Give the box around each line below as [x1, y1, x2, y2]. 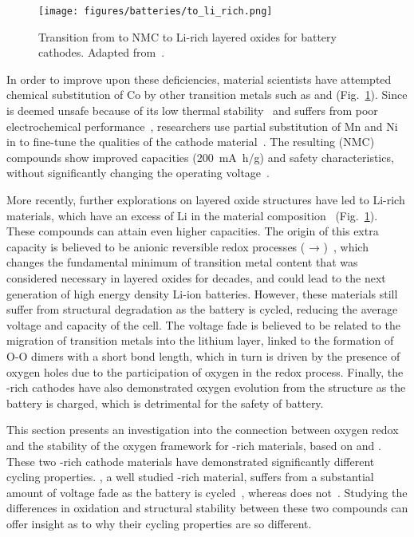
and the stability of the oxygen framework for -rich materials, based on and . [6, 436, 381, 453]
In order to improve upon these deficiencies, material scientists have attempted [6, 70, 392, 87]
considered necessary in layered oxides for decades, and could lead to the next [6, 269, 386, 286]
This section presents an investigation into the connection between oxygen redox [6, 421, 399, 438]
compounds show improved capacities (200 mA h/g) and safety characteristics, [6, 148, 394, 165]
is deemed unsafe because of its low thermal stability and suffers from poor [6, 102, 378, 119]
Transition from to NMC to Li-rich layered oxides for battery [38, 28, 337, 45]
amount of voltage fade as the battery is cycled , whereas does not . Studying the [6, 484, 408, 500]
